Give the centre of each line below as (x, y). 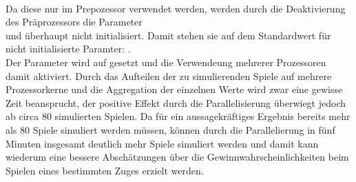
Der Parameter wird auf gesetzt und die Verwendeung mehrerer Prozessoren (166, 62)
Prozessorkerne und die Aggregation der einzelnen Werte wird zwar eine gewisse (174, 89)
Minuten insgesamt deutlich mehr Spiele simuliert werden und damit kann (162, 143)
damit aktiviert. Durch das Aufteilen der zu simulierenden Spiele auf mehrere (169, 75)
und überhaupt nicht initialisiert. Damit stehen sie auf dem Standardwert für (168, 35)
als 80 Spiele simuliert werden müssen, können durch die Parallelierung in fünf (170, 129)
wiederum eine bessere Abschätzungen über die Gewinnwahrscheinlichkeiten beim (177, 157)
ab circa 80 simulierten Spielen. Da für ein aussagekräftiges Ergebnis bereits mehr (178, 116)
